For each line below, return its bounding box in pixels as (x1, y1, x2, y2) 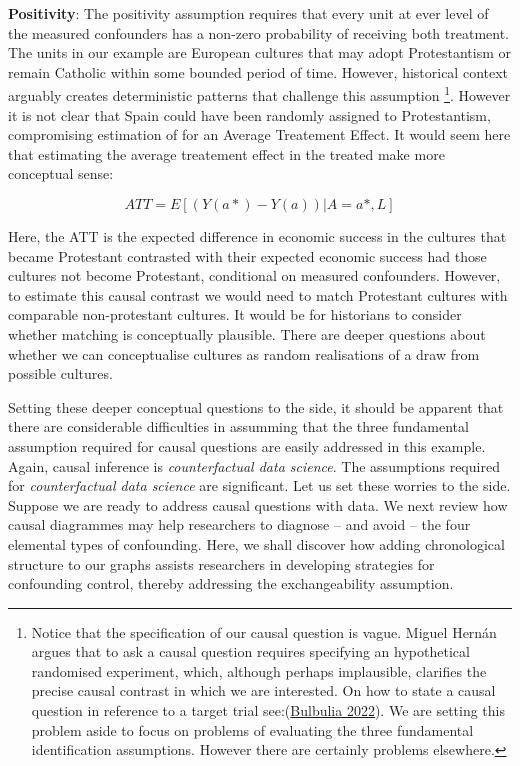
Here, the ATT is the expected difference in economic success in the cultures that (8, 226, 507, 246)
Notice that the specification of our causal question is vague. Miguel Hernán (31, 621, 497, 642)
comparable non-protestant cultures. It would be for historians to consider (8, 304, 462, 325)
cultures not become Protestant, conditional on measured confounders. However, (8, 265, 501, 286)
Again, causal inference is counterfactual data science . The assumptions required (8, 455, 500, 476)
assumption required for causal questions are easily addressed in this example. (8, 435, 486, 456)
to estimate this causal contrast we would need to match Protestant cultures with (8, 284, 508, 305)
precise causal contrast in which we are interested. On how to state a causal (31, 680, 496, 701)
